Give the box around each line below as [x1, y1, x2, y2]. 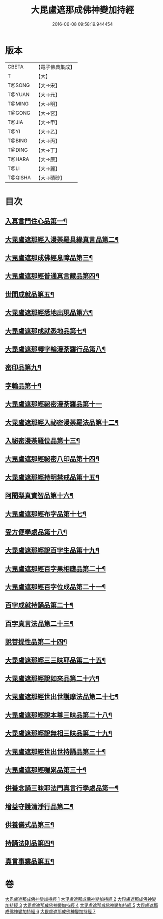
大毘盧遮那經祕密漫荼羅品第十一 [5, 400, 102, 408]
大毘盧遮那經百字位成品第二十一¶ [5, 583, 106, 591]
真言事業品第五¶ [5, 857, 54, 865]
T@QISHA [7, 174, 31, 181]
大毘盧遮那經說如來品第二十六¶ [5, 675, 100, 683]
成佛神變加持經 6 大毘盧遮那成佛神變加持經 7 [5, 908, 96, 914]
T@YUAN [7, 91, 30, 98]
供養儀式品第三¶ [5, 821, 54, 829]
